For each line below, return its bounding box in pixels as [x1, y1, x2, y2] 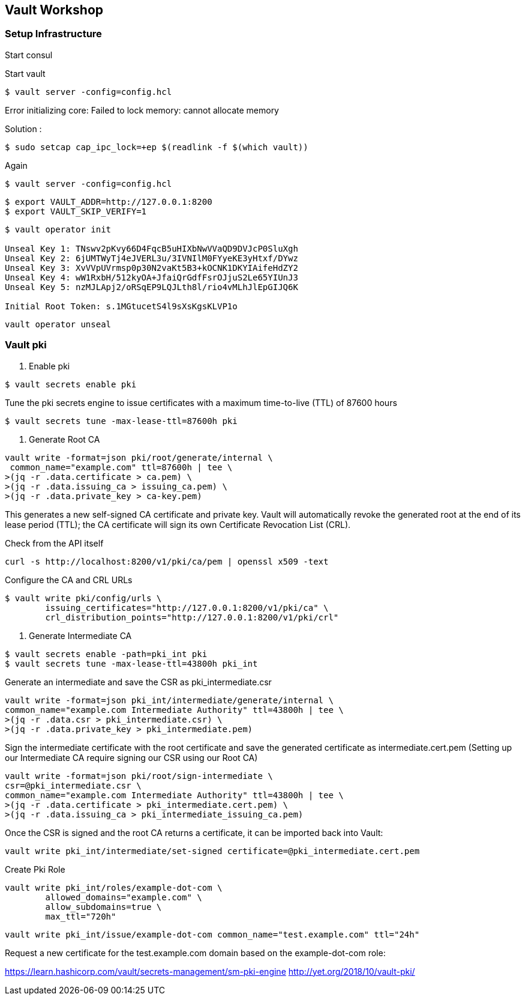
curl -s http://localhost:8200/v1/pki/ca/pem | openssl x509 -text [5, 556, 329, 566]
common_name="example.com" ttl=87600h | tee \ [10, 462, 233, 472]
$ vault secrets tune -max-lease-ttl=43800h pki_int [5, 658, 258, 668]
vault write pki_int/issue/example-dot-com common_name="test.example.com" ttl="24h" [5, 929, 420, 939]
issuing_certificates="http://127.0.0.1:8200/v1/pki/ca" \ [45, 602, 329, 613]
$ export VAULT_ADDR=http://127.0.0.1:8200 [5, 196, 212, 207]
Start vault [5, 68, 46, 79]
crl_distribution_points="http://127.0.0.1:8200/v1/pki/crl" [45, 612, 339, 622]
